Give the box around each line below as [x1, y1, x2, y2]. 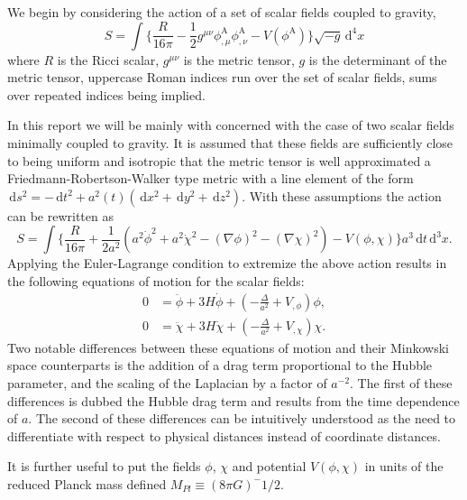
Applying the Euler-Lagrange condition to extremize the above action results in [7, 254, 447, 273]
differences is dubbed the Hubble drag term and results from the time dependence [7, 391, 460, 410]
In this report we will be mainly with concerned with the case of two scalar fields [7, 116, 454, 134]
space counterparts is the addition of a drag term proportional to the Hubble [7, 356, 433, 375]
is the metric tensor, [183, 50, 295, 69]
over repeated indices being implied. [7, 85, 206, 104]
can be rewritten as [7, 206, 114, 225]
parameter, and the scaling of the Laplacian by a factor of [7, 374, 327, 392]
